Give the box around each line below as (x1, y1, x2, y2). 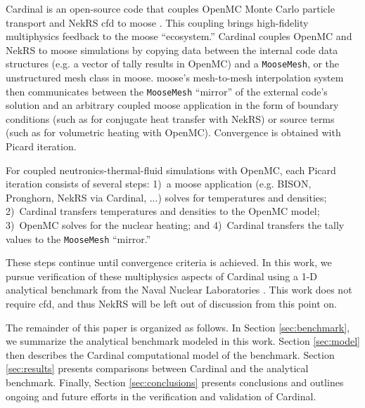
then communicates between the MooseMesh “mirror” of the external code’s (6, 84, 328, 98)
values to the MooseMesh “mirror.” (6, 231, 151, 246)
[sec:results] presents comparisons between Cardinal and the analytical (6, 361, 309, 376)
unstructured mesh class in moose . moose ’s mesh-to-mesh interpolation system (6, 70, 344, 85)
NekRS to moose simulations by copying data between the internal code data (6, 42, 338, 57)
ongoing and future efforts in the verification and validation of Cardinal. (6, 388, 316, 403)
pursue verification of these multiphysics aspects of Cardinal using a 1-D (6, 268, 318, 283)
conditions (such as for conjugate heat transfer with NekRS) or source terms (6, 111, 335, 126)
